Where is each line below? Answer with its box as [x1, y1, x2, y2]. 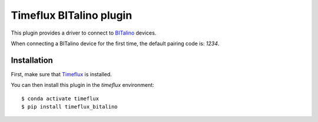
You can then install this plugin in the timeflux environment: [11, 82, 154, 89]
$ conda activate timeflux [21, 95, 100, 102]
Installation [11, 55, 53, 65]
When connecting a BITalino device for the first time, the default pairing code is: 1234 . [11, 40, 220, 47]
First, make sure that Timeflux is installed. [11, 70, 112, 77]
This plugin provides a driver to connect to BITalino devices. [11, 29, 157, 36]
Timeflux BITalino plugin [11, 9, 132, 22]
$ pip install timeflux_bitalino [21, 103, 118, 110]
